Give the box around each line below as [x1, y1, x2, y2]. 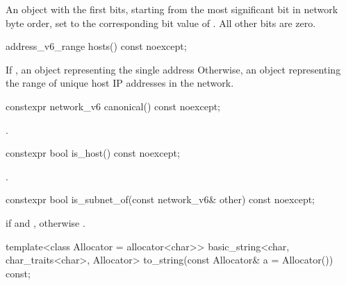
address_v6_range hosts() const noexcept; [6, 39, 187, 53]
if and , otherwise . [6, 215, 85, 230]
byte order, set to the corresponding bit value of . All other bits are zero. [6, 15, 316, 30]
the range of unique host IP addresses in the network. [6, 76, 234, 90]
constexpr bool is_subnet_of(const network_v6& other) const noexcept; [6, 192, 315, 207]
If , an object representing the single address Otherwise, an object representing [6, 62, 341, 76]
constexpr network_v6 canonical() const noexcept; [6, 98, 221, 113]
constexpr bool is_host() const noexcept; [6, 146, 180, 160]
